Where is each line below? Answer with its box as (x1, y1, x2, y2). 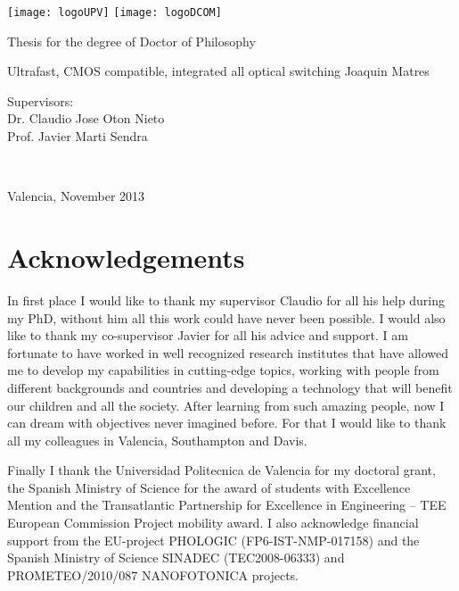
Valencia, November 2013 (7, 187, 145, 205)
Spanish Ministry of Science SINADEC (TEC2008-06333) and (7, 548, 345, 567)
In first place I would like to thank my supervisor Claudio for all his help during (7, 290, 445, 309)
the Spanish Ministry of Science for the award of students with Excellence (7, 478, 411, 496)
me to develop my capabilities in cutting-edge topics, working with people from (7, 361, 439, 379)
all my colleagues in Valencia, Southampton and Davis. (7, 430, 307, 449)
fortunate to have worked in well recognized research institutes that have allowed (7, 343, 449, 362)
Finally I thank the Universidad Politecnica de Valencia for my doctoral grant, (7, 461, 436, 479)
